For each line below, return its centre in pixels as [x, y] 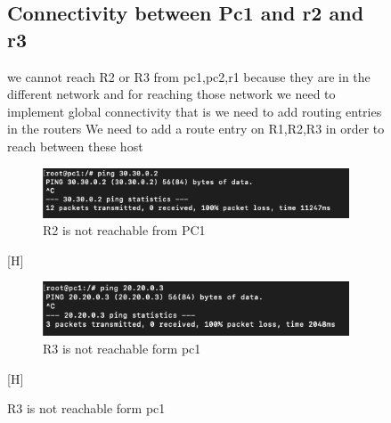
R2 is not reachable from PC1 [124, 230]
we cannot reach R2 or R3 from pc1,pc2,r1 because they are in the [189, 76]
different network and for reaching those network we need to [171, 94]
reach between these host [75, 146]
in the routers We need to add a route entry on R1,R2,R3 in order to [196, 129]
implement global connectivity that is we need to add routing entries [195, 111]
